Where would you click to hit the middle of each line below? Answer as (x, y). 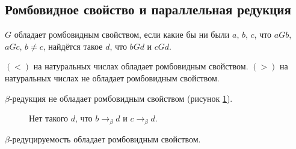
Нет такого (49, 118)
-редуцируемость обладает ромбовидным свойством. (105, 139)
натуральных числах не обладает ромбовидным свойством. (112, 77)
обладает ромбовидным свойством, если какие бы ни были (122, 34)
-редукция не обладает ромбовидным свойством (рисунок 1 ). (121, 98)
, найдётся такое (73, 46)
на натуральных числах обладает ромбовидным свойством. (141, 66)
